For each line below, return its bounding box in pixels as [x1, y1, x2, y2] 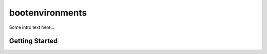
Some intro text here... [9, 24, 54, 30]
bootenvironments [9, 7, 87, 18]
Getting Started [9, 37, 58, 45]
